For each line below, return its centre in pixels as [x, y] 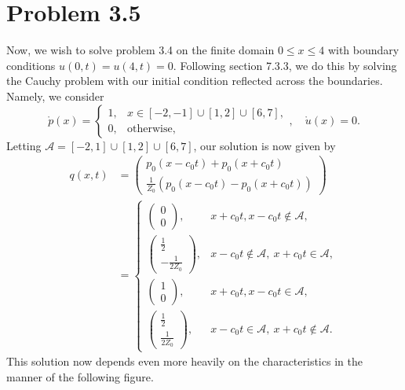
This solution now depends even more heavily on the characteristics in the [184, 361]
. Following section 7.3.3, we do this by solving [285, 65]
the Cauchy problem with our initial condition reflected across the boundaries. [195, 81]
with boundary [363, 50]
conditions [31, 65]
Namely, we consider [55, 96]
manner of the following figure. [80, 376]
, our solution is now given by [265, 145]
